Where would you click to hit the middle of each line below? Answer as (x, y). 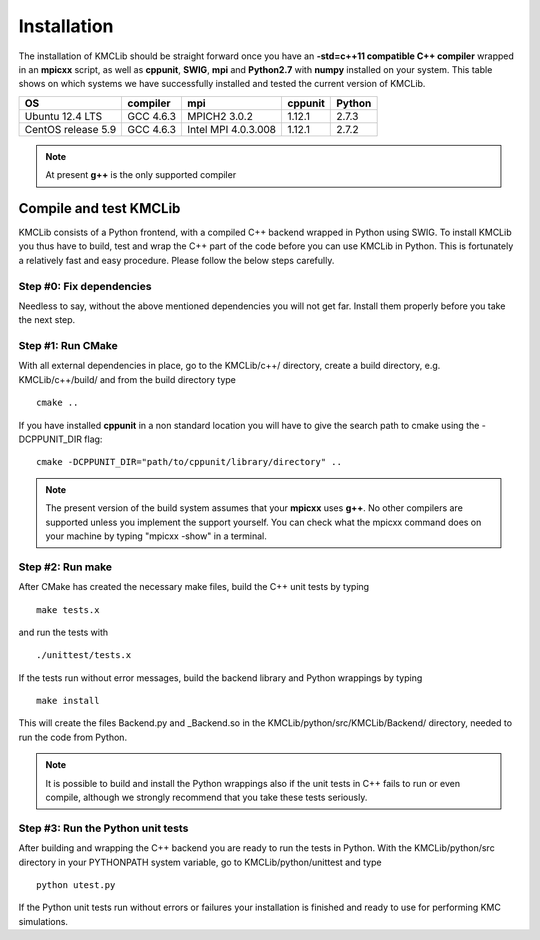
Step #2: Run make (65, 567)
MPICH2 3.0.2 (220, 116)
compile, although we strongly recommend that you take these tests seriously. (206, 797)
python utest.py (76, 884)
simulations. (43, 921)
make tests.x (68, 609)
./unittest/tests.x (84, 655)
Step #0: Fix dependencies (85, 286)
